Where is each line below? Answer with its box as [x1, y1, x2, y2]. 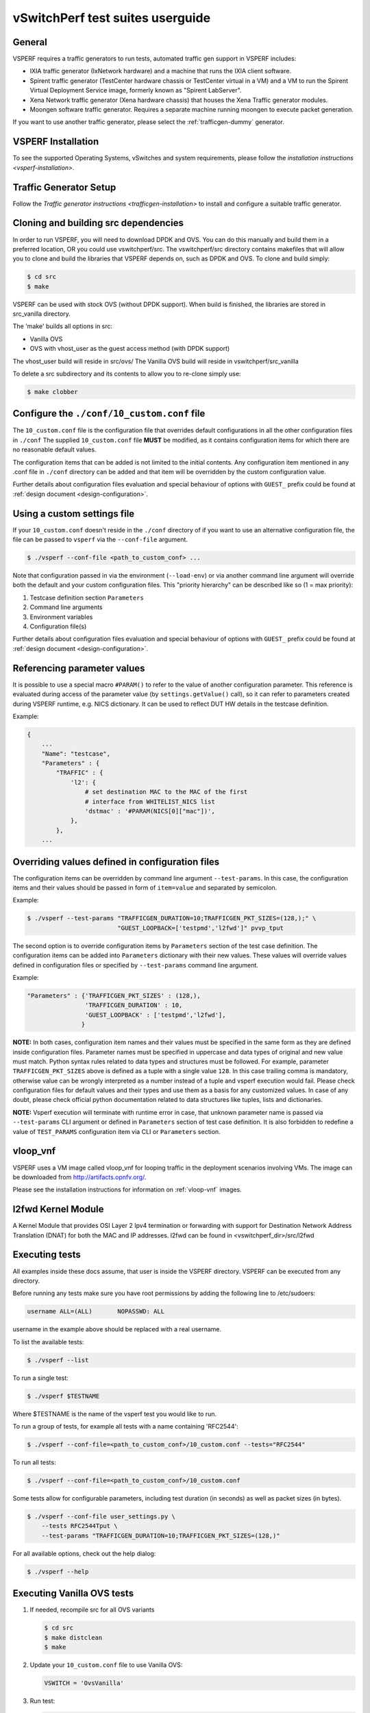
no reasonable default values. [12, 445, 97, 454]
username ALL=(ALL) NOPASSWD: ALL [27, 1307, 164, 1316]
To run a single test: [12, 1374, 69, 1382]
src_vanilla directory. [12, 310, 71, 318]
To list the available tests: [12, 1338, 84, 1346]
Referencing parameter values [12, 662, 145, 674]
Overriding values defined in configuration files [12, 856, 220, 867]
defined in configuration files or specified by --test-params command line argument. [12, 961, 258, 969]
